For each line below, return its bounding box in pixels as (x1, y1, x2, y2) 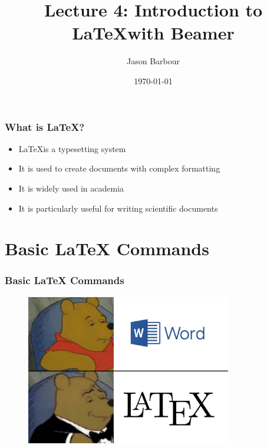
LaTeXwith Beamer (72, 21, 235, 45)
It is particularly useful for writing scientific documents (18, 202, 218, 214)
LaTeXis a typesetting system (18, 142, 126, 154)
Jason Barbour (126, 55, 180, 67)
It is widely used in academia (18, 182, 124, 194)
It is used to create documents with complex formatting (18, 162, 220, 174)
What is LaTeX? (5, 119, 85, 134)
